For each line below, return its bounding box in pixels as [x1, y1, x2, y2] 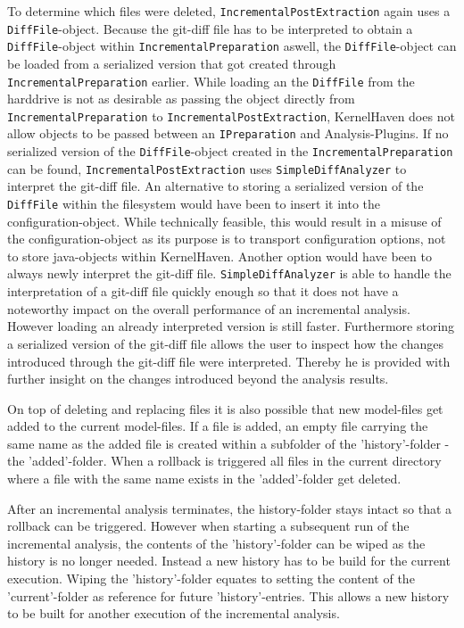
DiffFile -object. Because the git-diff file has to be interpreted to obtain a [7, 19, 413, 37]
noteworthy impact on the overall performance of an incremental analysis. [7, 299, 410, 318]
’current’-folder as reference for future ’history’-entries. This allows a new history [7, 586, 450, 605]
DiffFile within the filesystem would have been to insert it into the [7, 194, 381, 213]
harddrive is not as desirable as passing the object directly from [7, 89, 355, 108]
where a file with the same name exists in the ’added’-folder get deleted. [7, 469, 402, 488]
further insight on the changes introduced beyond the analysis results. [7, 369, 389, 388]
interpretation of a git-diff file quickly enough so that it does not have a [7, 282, 399, 301]
